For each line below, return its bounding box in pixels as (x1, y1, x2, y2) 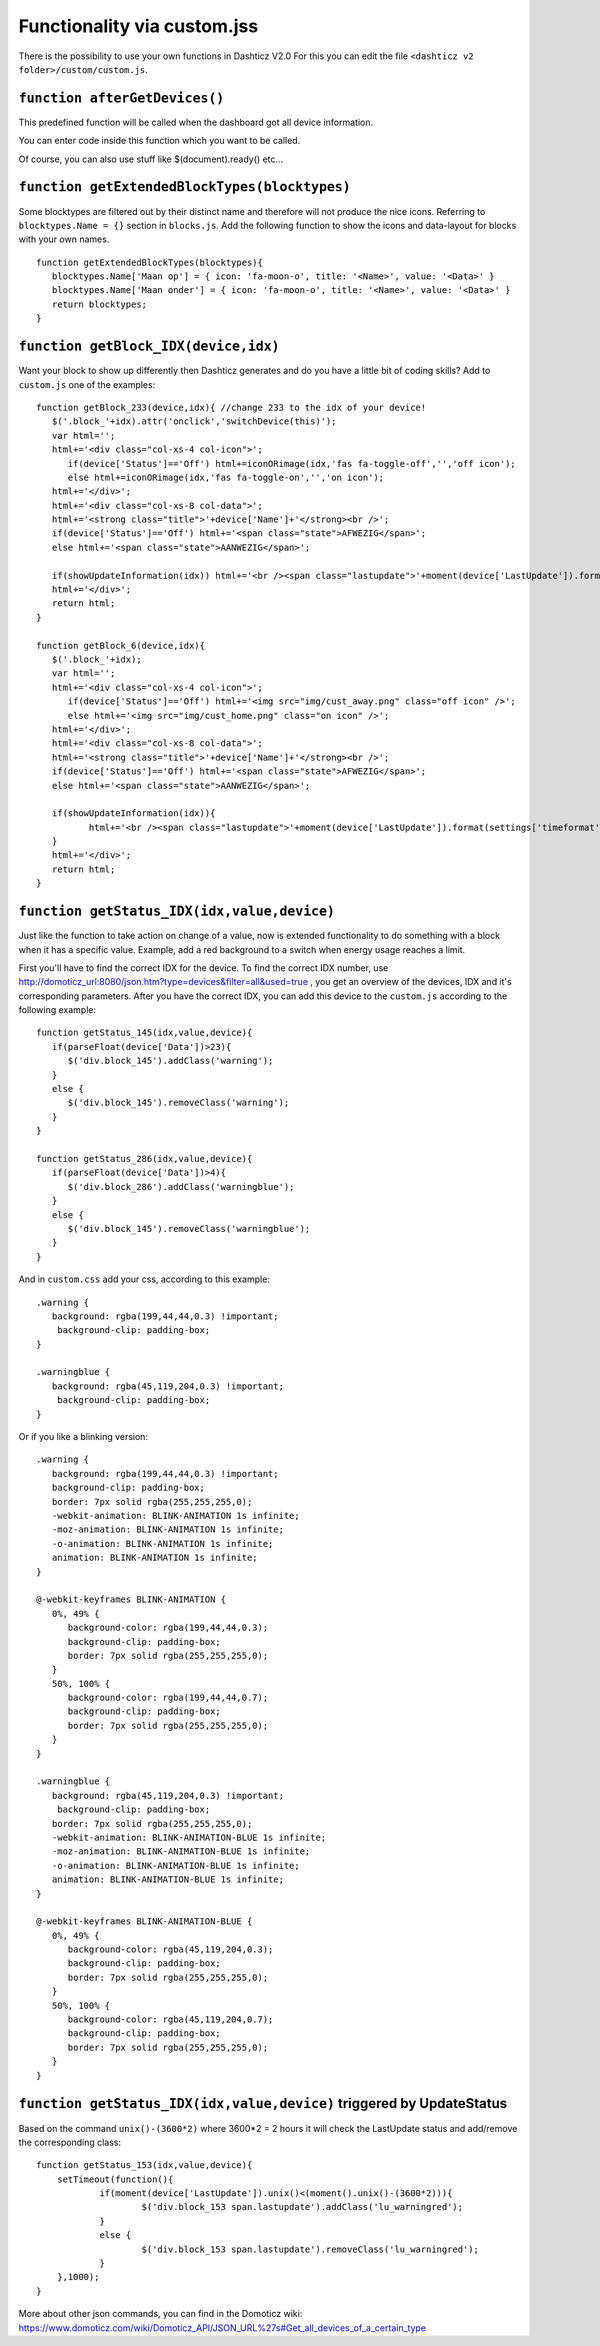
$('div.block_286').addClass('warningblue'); (67, 1181, 295, 1192)
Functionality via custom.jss (18, 15, 259, 37)
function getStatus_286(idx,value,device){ (36, 1153, 253, 1164)
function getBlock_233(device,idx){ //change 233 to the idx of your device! (36, 401, 427, 413)
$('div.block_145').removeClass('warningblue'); (67, 1223, 311, 1234)
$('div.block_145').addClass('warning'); (67, 1055, 274, 1067)
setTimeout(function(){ (56, 2173, 174, 2185)
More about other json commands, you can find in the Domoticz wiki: (18, 2308, 303, 2320)
